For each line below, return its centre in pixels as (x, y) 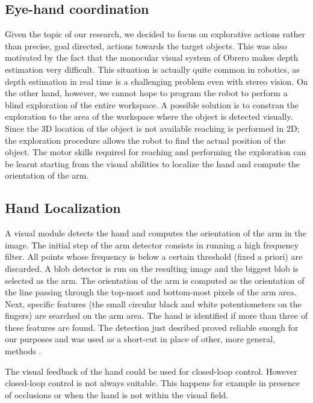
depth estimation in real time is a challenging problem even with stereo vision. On (156, 81)
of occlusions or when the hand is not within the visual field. (116, 394)
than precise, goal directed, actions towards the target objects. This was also (146, 45)
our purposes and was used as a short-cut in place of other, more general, (140, 339)
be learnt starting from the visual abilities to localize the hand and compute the (152, 163)
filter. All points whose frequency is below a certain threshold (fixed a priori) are (154, 257)
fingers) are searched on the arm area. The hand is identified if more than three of (156, 315)
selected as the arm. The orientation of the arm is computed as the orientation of (155, 280)
